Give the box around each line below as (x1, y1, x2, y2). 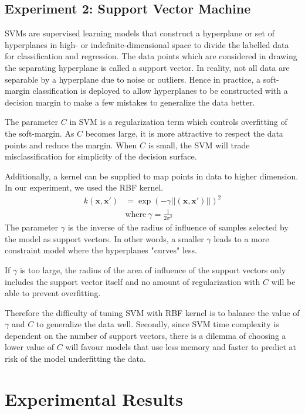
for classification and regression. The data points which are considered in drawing (5, 50, 297, 62)
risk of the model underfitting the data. (5, 352, 146, 365)
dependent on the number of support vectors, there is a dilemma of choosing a (5, 329, 286, 341)
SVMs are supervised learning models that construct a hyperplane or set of (5, 27, 274, 39)
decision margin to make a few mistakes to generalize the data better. (5, 96, 255, 108)
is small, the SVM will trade (148, 138, 250, 151)
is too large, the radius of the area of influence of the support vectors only (19, 263, 286, 276)
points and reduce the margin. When (5, 138, 137, 151)
